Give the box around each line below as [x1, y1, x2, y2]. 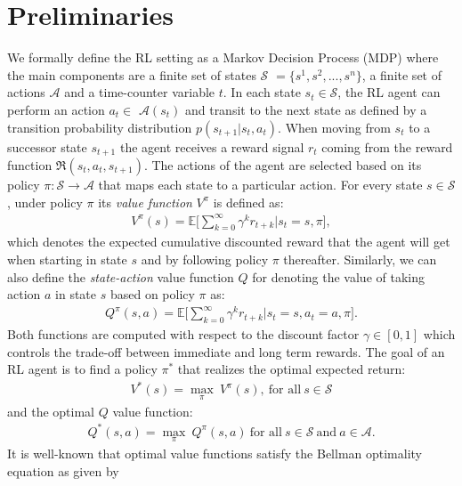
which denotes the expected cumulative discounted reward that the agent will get [7, 232, 450, 251]
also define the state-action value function [7, 267, 234, 286]
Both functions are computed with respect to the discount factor [7, 325, 360, 344]
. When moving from [278, 117, 391, 136]
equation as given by [7, 461, 119, 480]
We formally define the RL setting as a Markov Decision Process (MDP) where [7, 48, 439, 67]
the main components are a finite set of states [7, 65, 256, 84]
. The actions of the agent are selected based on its [143, 155, 422, 174]
